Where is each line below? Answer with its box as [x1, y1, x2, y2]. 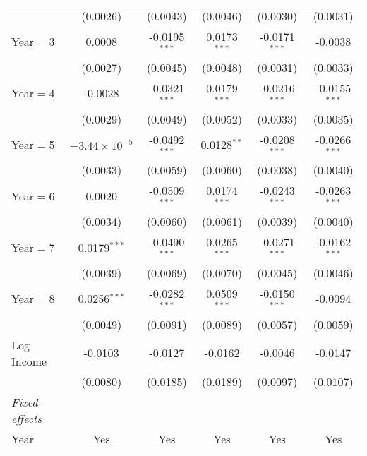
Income [11, 352, 47, 369]
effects [11, 409, 42, 426]
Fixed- [11, 393, 42, 410]
